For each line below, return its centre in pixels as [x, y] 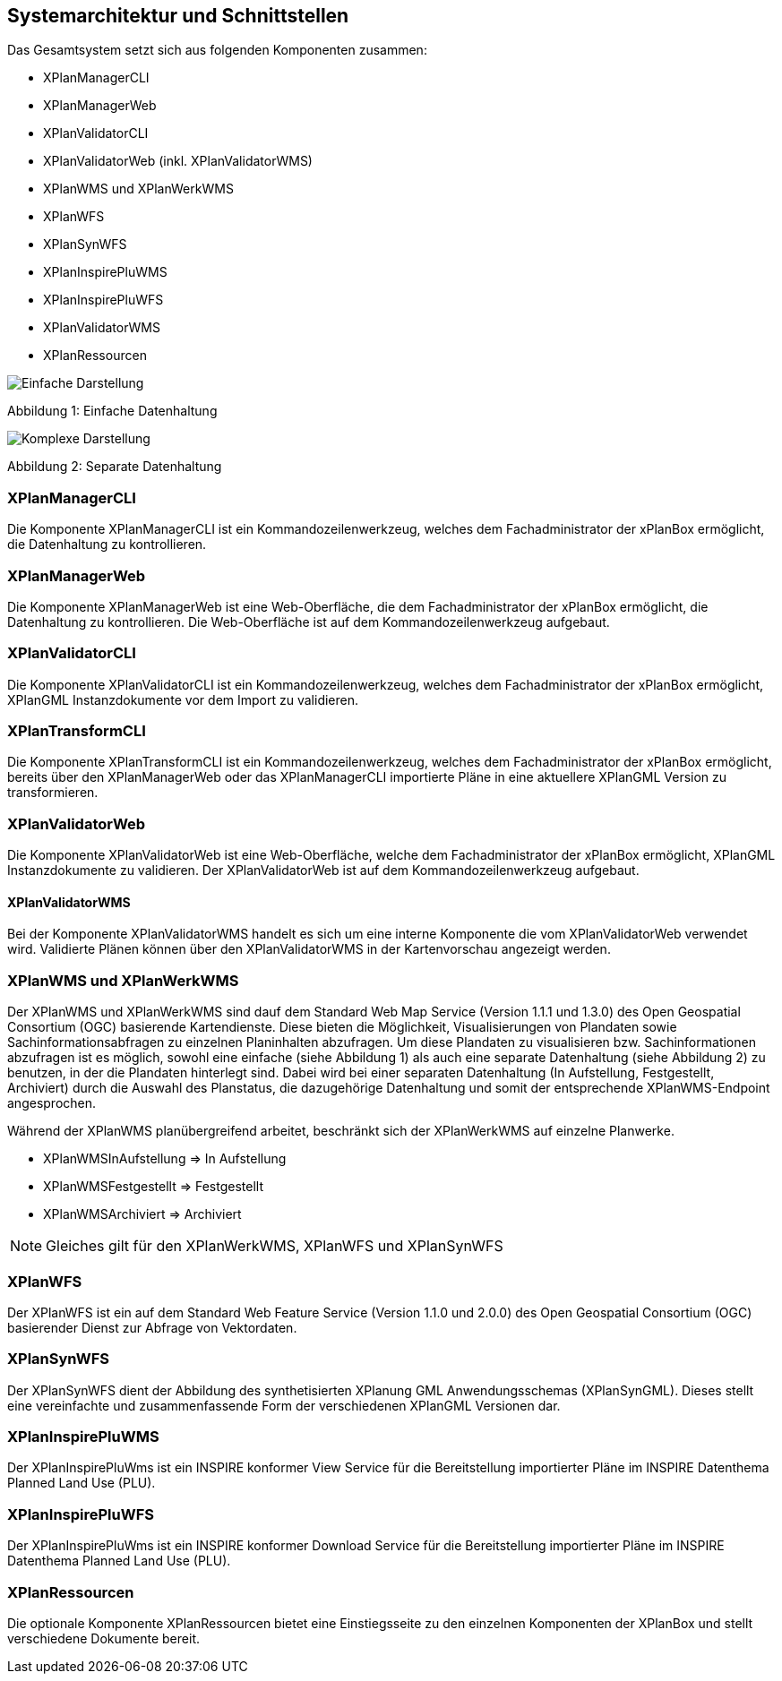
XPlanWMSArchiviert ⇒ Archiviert [142, 1214]
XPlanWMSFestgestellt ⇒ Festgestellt [153, 1187]
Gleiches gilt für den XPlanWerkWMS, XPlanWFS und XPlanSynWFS [275, 1246]
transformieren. [53, 793]
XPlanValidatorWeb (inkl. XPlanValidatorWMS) [178, 161]
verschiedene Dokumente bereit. [103, 1638]
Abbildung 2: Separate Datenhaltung [115, 467]
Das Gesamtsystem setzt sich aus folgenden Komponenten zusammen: [217, 50]
